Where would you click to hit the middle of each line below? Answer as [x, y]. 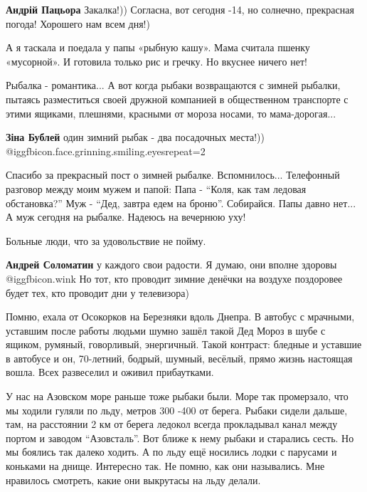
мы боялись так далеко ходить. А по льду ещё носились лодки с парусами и [171, 452]
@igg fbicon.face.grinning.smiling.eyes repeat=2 [106, 151]
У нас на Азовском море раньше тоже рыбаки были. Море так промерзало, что [177, 396]
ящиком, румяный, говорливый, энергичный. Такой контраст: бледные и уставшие [184, 344]
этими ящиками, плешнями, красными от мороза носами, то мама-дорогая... [171, 113]
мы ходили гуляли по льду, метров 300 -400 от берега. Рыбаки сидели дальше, [177, 410]
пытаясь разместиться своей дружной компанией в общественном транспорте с [177, 99]
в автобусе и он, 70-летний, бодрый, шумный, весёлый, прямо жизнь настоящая [179, 358]
